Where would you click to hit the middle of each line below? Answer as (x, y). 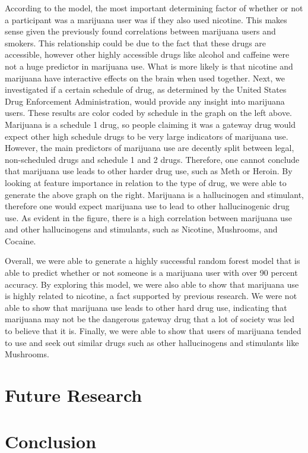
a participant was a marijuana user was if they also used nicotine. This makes (146, 19)
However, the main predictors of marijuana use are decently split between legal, (150, 148)
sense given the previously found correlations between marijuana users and (140, 31)
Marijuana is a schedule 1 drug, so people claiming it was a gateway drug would (150, 124)
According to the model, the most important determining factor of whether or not (154, 8)
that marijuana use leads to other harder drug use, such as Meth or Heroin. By (149, 171)
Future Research (74, 395)
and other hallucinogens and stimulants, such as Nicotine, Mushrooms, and (141, 229)
